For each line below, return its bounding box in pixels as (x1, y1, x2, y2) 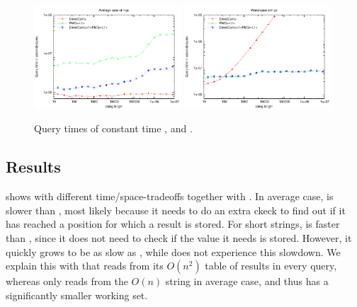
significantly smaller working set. (6, 287, 148, 302)
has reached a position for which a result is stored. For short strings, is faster (6, 216, 340, 231)
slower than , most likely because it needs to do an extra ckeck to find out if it (6, 202, 346, 217)
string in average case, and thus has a (165, 274, 329, 289)
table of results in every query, (205, 258, 337, 273)
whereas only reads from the (6, 274, 128, 289)
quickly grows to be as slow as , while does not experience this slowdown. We (6, 244, 341, 259)
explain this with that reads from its (6, 258, 164, 273)
